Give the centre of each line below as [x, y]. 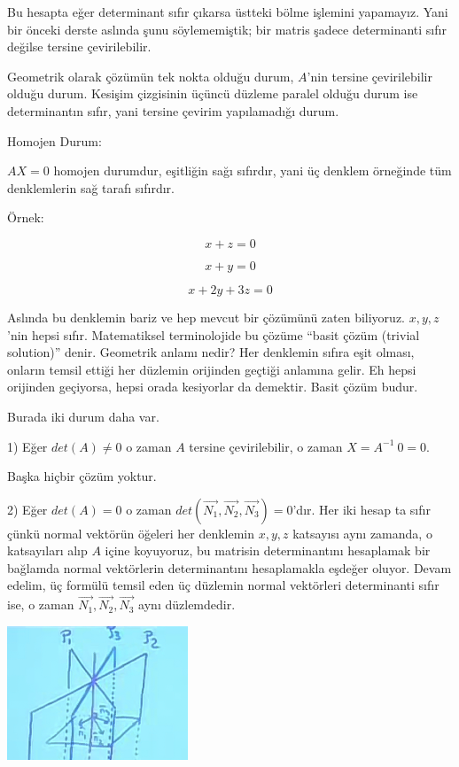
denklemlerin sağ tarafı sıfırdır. [91, 187]
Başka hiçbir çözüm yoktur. [82, 476]
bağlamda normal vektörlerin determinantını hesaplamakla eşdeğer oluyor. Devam [229, 567]
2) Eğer [27, 509]
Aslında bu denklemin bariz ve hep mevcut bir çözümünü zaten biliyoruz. [206, 317]
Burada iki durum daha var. [83, 416]
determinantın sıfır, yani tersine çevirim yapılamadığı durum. [173, 110]
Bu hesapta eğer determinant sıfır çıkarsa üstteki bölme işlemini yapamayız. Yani [228, 12]
